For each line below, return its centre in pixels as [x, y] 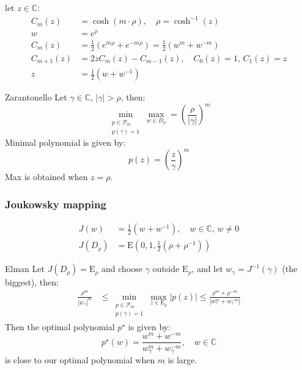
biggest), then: [32, 282]
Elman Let [25, 269]
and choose [122, 269]
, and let [207, 269]
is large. [182, 359]
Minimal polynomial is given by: [65, 142]
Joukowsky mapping [56, 204]
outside [166, 269]
